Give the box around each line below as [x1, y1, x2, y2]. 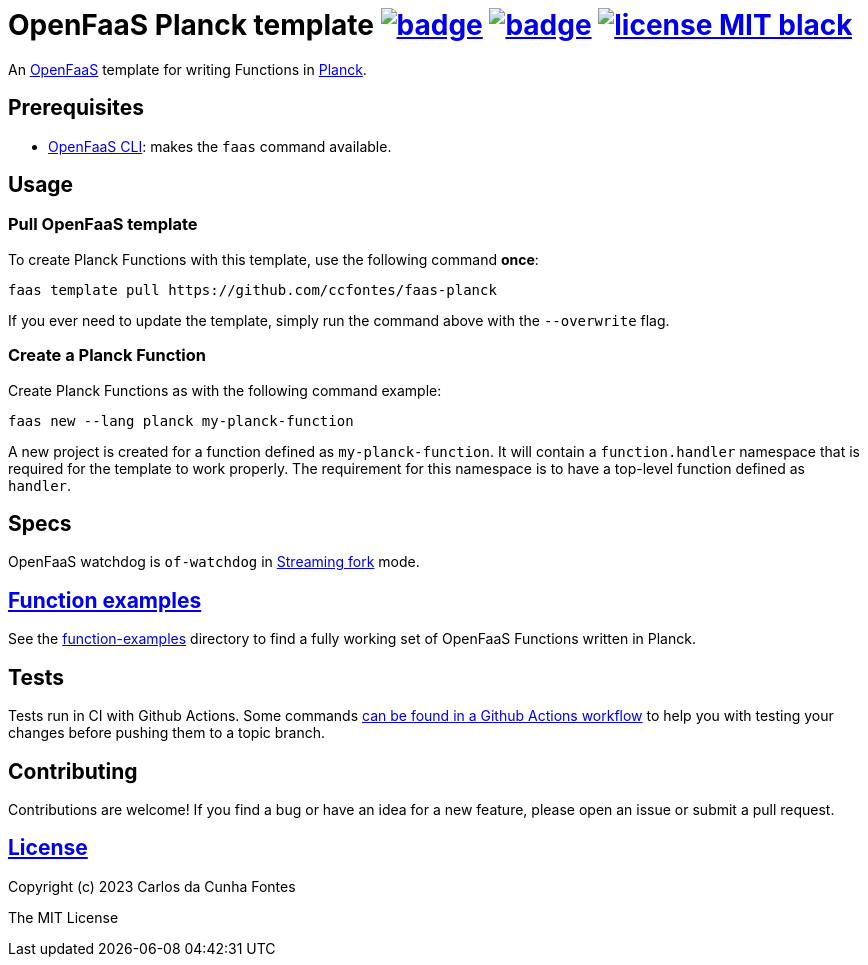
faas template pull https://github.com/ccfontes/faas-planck [8, 281, 497, 298]
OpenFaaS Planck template [8, 8, 374, 42]
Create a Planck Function [8, 345, 206, 366]
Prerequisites [8, 95, 144, 121]
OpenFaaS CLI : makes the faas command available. [48, 137, 392, 155]
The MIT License [8, 908, 119, 926]
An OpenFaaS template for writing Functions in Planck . [8, 60, 367, 78]
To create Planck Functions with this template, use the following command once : [8, 250, 539, 268]
